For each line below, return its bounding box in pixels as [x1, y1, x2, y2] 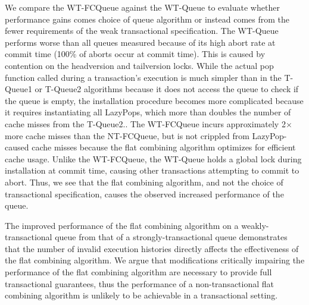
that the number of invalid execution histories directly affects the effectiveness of [5, 242, 299, 254]
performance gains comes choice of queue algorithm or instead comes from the [5, 12, 290, 25]
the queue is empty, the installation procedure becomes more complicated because [5, 94, 304, 106]
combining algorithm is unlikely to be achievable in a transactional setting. [5, 289, 278, 301]
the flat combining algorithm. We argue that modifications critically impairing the [5, 254, 305, 266]
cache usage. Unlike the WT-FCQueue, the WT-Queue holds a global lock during [5, 152, 302, 165]
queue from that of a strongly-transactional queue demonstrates [55, 231, 288, 243]
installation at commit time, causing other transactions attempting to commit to [5, 164, 299, 177]
